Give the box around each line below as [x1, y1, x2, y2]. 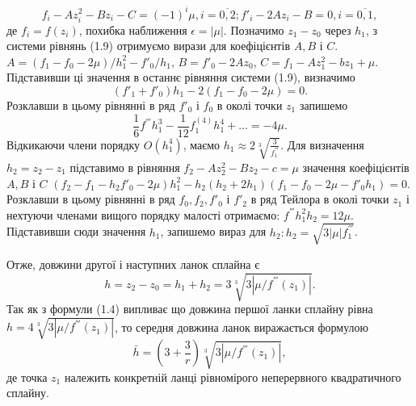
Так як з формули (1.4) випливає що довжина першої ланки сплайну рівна [6, 300, 373, 316]
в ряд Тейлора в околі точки [250, 190, 389, 207]
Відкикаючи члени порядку [6, 136, 141, 153]
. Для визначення [280, 136, 364, 153]
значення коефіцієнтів [302, 158, 410, 175]
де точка [6, 368, 48, 385]
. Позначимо [223, 21, 284, 38]
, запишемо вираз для [160, 223, 267, 240]
